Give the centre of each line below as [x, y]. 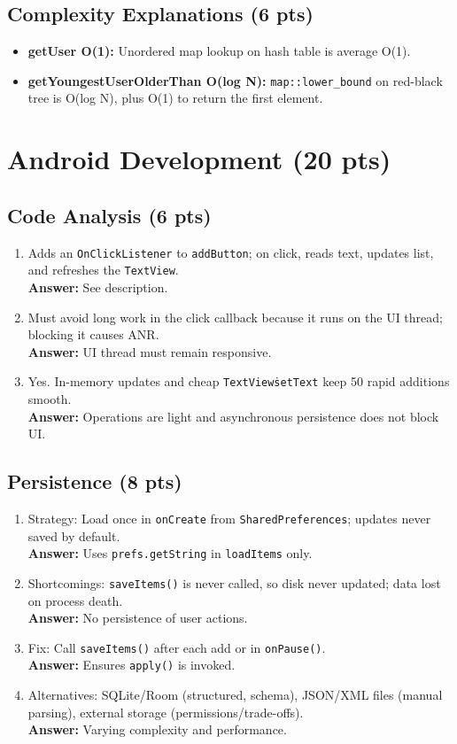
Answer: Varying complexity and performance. [157, 729]
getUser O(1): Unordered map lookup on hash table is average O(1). [219, 51]
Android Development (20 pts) [199, 159]
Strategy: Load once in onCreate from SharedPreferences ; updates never [229, 518]
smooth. [50, 398]
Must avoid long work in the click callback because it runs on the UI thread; [235, 317]
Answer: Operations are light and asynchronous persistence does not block [233, 416]
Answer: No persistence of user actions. [138, 618]
